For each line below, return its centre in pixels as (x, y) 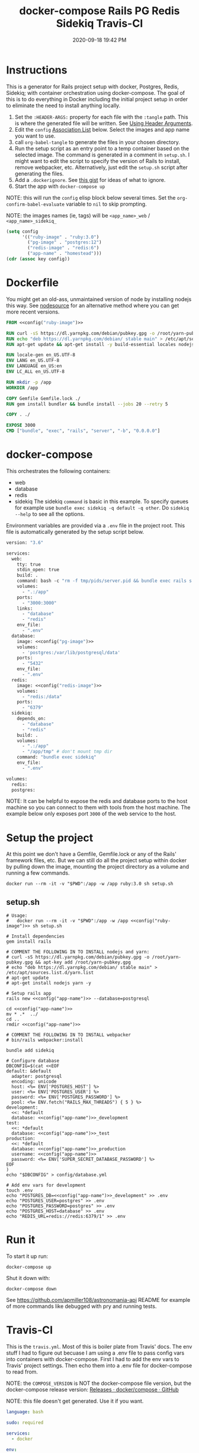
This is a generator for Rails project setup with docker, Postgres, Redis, (93, 87)
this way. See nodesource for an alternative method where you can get (93, 305)
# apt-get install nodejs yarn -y (49, 983)
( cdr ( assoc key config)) (38, 259)
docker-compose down (32, 1289)
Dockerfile (33, 283)
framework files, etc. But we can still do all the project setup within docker (97, 860)
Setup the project (50, 838)
